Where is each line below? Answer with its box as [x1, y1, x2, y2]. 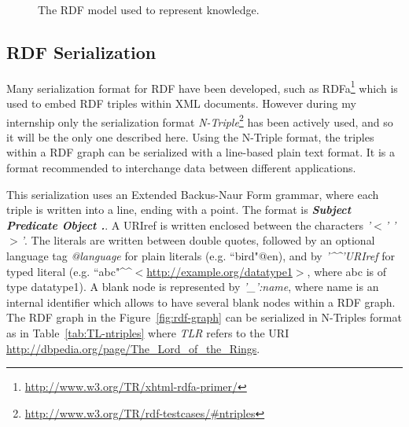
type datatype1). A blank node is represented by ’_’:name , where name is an [6, 278, 379, 295]
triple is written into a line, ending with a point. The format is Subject [6, 201, 352, 218]
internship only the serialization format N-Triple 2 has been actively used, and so [6, 111, 393, 130]
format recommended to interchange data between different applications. [6, 160, 356, 176]
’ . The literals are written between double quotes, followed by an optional [20, 232, 375, 248]
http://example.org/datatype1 [146, 263, 293, 279]
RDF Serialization [6, 39, 157, 64]
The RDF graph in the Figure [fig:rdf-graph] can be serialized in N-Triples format [6, 309, 402, 326]
